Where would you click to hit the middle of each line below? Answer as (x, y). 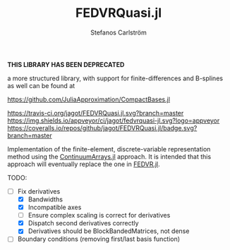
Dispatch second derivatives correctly (83, 223)
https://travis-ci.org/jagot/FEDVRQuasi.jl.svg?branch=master (96, 113)
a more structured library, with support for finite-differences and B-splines (115, 78)
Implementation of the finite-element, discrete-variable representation (109, 149)
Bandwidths (46, 199)
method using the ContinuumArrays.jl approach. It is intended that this (109, 156)
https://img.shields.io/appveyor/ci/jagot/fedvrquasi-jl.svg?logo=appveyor (114, 120)
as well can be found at (41, 85)
